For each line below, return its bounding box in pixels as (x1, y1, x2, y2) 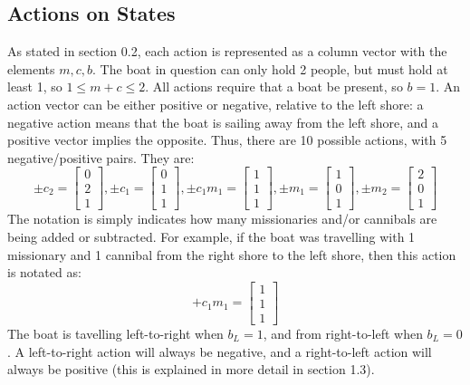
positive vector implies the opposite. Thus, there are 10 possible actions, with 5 (7, 130, 447, 149)
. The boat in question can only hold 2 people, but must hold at (92, 59, 448, 78)
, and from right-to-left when (263, 323, 423, 342)
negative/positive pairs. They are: (7, 148, 195, 167)
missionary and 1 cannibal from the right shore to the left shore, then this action (7, 245, 456, 264)
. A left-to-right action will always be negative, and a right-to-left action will (7, 342, 432, 361)
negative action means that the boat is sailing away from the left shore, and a (7, 112, 438, 131)
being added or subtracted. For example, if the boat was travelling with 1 (7, 227, 416, 246)
